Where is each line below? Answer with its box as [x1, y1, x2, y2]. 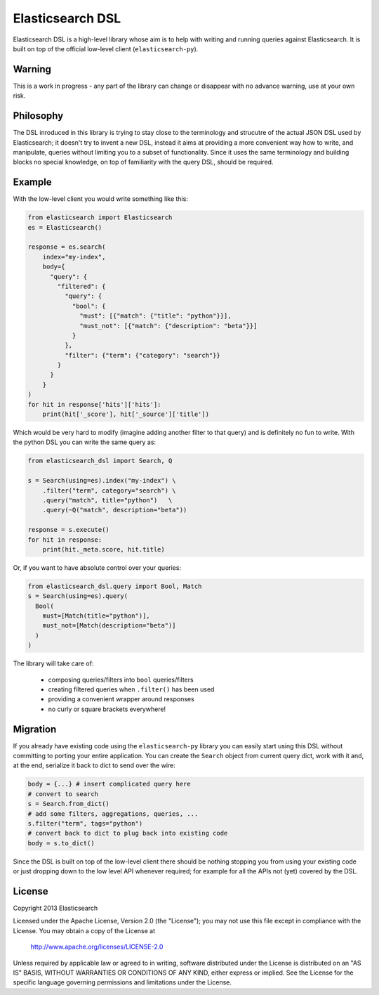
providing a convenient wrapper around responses [48, 695, 194, 703]
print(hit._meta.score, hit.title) [42, 545, 165, 553]
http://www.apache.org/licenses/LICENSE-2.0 [30, 942, 164, 951]
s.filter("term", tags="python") [27, 819, 143, 827]
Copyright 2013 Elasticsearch [13, 904, 98, 913]
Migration [13, 723, 57, 735]
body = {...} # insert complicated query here [27, 780, 191, 788]
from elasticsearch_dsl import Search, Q [27, 457, 173, 465]
